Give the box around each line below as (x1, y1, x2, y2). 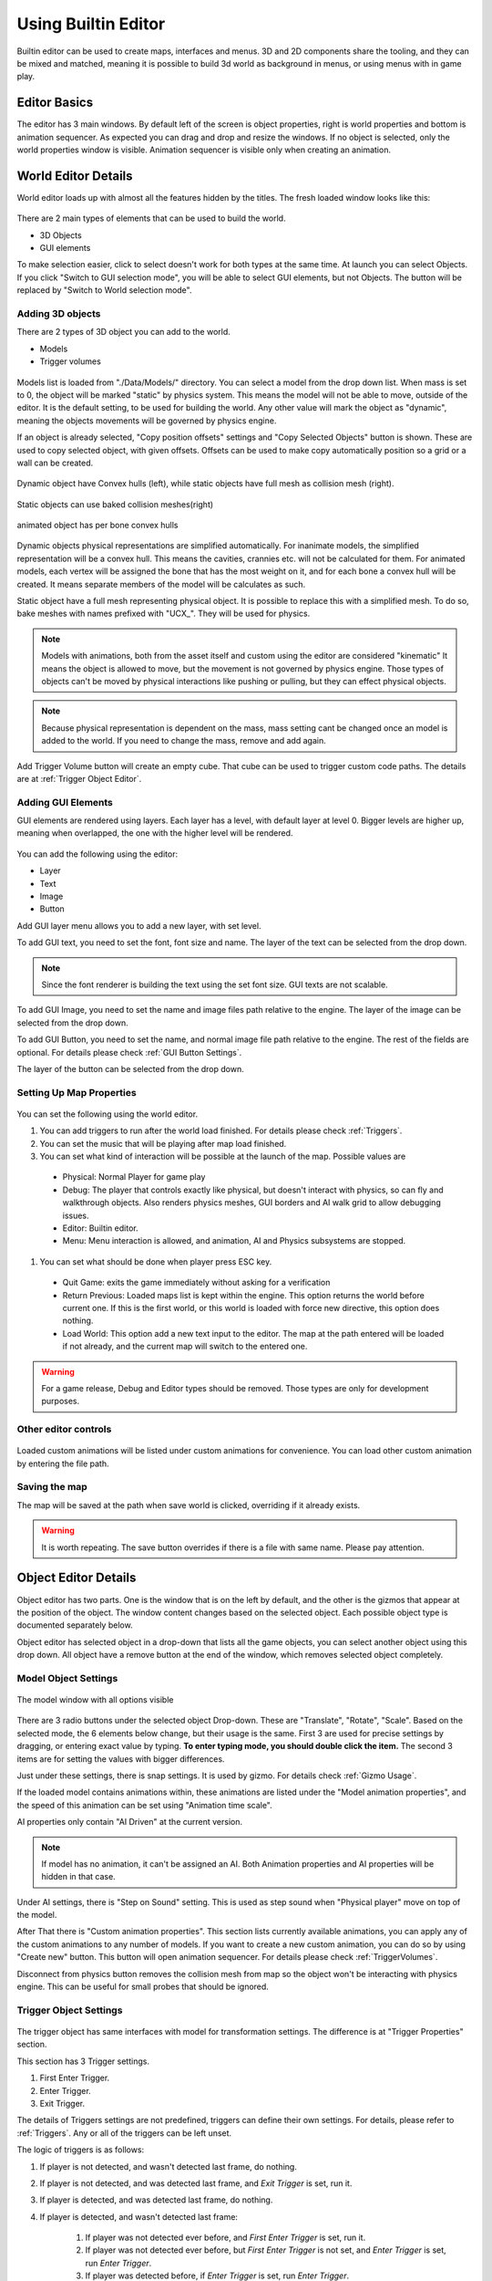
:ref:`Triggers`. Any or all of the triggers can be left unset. (16, 2127, 232, 2139)
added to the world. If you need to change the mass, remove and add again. (41, 735, 327, 746)
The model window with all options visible (16, 1694, 174, 1705)
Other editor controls (16, 1423, 112, 1436)
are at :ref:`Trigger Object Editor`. (16, 773, 142, 784)
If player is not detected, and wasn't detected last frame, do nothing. (39, 2161, 298, 2172)
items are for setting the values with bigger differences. (16, 1753, 225, 1765)
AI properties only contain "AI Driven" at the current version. (16, 1817, 243, 1828)
